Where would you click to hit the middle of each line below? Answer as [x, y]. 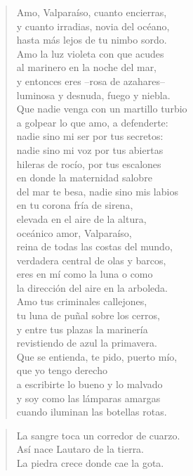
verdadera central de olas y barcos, [91, 260]
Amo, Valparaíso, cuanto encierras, [92, 12]
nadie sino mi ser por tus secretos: [90, 136]
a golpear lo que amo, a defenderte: [92, 122]
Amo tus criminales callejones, [82, 301]
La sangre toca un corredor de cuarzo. [98, 435]
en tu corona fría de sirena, [75, 205]
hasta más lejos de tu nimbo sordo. [92, 40]
